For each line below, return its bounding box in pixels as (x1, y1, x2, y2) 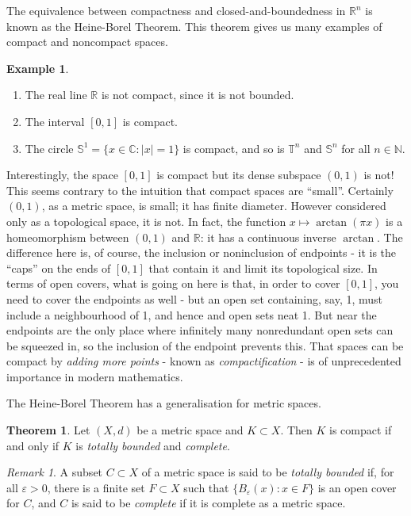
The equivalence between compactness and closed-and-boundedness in (6, 2, 346, 18)
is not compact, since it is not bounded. (101, 86, 294, 103)
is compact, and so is (182, 140, 285, 156)
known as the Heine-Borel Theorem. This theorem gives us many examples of (6, 17, 382, 34)
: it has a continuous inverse (200, 228, 336, 245)
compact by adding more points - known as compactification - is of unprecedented (6, 353, 401, 369)
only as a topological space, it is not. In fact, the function (6, 212, 286, 229)
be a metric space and (136, 422, 244, 438)
